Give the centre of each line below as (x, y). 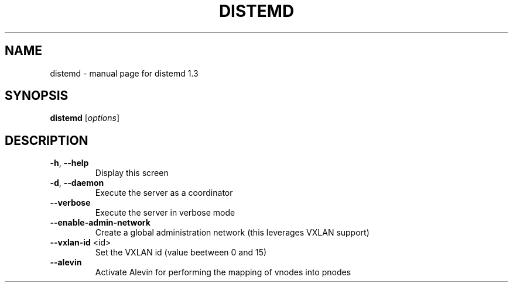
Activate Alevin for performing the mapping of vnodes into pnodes (223, 272)
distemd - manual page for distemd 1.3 (124, 73)
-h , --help (69, 163)
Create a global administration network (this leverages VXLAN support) (232, 233)
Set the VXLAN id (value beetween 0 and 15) (181, 253)
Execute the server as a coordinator (164, 193)
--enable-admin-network (100, 223)
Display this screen (132, 173)
